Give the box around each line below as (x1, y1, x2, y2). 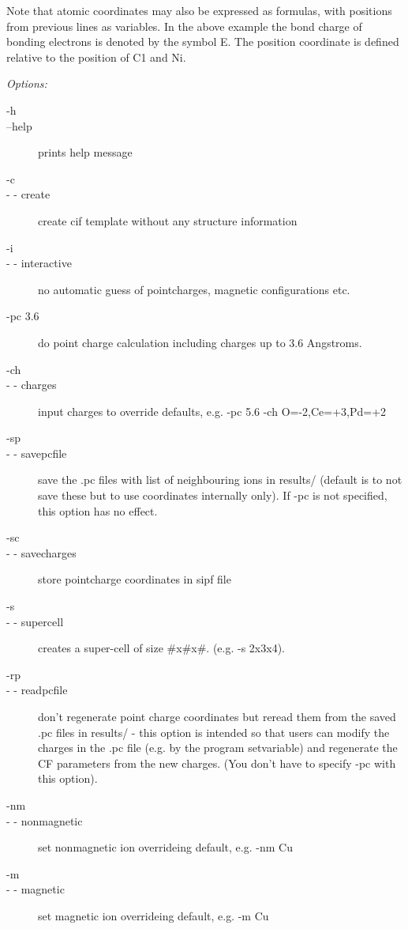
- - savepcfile (6, 444, 67, 461)
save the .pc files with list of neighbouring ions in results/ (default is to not (38, 471, 402, 488)
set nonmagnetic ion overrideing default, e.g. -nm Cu (38, 839, 293, 855)
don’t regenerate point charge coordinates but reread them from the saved (38, 708, 396, 724)
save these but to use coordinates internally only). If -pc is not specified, (38, 487, 387, 504)
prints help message (38, 144, 133, 160)
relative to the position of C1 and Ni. (6, 48, 186, 65)
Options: (6, 75, 47, 92)
